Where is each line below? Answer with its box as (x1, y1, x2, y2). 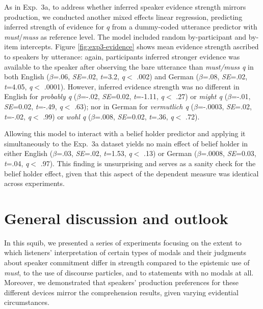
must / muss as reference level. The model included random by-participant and (4, 31, 246, 42)
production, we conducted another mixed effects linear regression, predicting (4, 11, 243, 22)
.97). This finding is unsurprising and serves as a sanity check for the (40, 158, 256, 168)
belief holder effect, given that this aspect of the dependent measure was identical (4, 168, 259, 178)
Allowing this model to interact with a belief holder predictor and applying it (4, 128, 246, 139)
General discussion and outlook (4, 207, 228, 228)
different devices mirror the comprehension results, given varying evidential (4, 287, 239, 297)
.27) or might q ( (176, 91, 228, 102)
